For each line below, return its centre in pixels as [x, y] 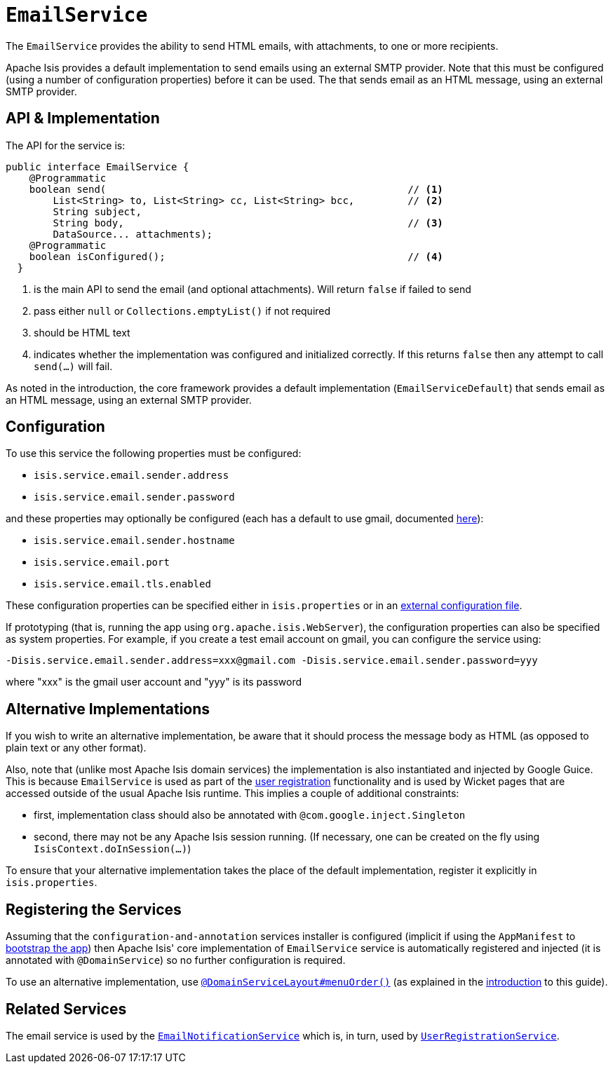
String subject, [97, 211]
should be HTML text [82, 332]
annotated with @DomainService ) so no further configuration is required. [176, 960]
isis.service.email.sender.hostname [134, 541]
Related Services [66, 1009]
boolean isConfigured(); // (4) [236, 256]
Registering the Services [94, 909]
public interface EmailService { [97, 166]
